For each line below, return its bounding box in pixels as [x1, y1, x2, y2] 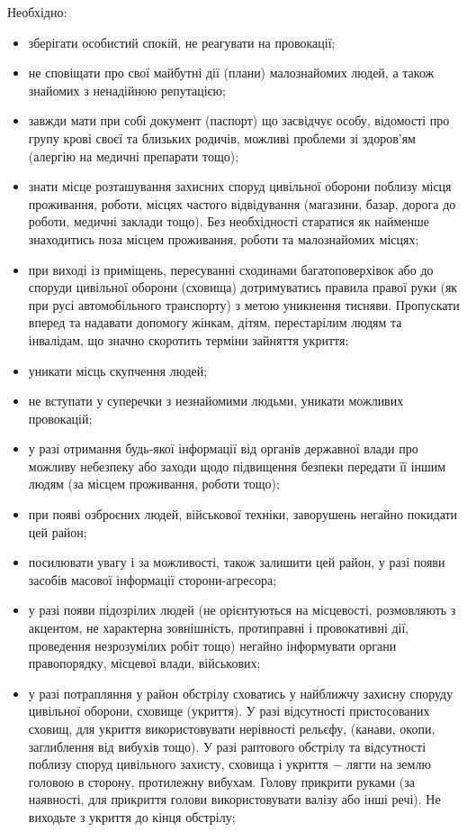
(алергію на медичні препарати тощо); [28, 146, 239, 165]
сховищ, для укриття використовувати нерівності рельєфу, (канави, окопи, [28, 719, 436, 737]
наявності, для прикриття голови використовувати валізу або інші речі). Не [28, 790, 441, 809]
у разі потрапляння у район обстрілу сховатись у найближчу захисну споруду [28, 683, 454, 702]
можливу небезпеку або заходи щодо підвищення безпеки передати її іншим [28, 456, 446, 475]
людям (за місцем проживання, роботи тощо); [28, 474, 280, 493]
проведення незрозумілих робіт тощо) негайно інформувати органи [28, 635, 397, 654]
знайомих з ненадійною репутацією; [28, 80, 226, 99]
